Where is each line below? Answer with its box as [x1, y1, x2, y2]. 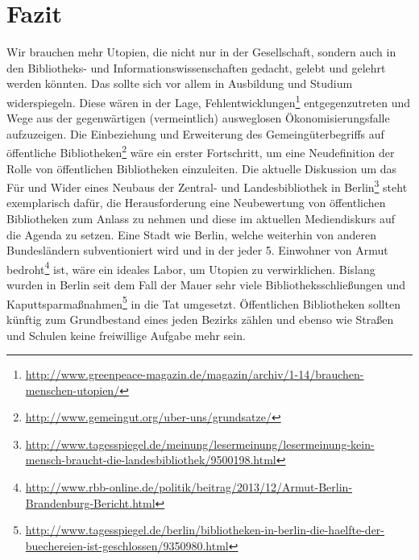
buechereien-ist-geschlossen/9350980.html [25, 537, 229, 554]
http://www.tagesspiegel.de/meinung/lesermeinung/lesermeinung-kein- [25, 435, 375, 452]
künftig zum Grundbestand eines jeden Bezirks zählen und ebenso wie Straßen [6, 310, 394, 327]
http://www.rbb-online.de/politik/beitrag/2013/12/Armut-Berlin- [25, 479, 353, 496]
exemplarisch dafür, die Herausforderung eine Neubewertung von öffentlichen [6, 194, 386, 211]
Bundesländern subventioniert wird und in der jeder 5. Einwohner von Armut [6, 242, 388, 259]
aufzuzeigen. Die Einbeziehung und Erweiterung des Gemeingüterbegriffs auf [6, 125, 384, 142]
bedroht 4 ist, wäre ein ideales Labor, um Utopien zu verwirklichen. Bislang [6, 258, 375, 277]
